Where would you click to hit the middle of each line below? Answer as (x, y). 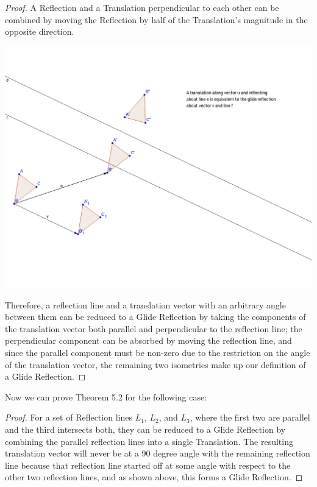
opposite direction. (40, 31)
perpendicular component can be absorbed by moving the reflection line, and (148, 340)
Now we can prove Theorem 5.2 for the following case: (106, 396)
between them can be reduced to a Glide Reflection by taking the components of (155, 317)
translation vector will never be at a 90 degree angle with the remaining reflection (158, 453)
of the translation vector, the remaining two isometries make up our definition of (155, 364)
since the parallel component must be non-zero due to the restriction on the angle (158, 352)
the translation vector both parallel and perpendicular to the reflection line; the (154, 328)
